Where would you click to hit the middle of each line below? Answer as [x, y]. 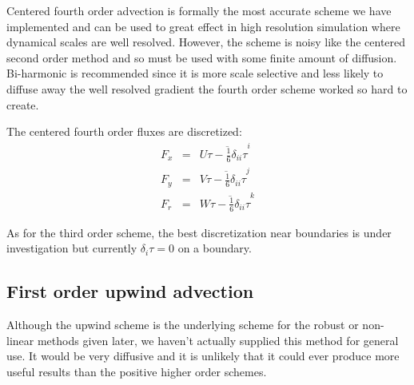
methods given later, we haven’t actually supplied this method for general [218, 340]
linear [20, 340]
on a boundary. [215, 248]
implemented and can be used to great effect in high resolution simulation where [203, 26]
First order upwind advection [130, 291]
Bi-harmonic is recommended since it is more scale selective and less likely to [195, 73]
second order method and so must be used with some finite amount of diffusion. [202, 57]
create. [23, 104]
